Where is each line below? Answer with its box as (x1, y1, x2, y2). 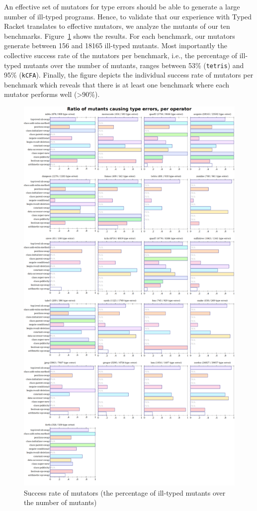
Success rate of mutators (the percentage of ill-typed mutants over (24, 487, 226, 498)
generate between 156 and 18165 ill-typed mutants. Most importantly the (4, 40, 228, 51)
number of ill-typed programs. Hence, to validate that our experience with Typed (4, 11, 252, 21)
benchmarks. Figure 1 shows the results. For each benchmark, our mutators (4, 30, 235, 41)
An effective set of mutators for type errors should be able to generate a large (4, 1, 240, 11)
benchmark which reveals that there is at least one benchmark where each (4, 79, 230, 89)
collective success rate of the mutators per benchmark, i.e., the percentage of (4, 50, 238, 60)
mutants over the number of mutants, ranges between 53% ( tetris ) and (23, 60, 244, 70)
